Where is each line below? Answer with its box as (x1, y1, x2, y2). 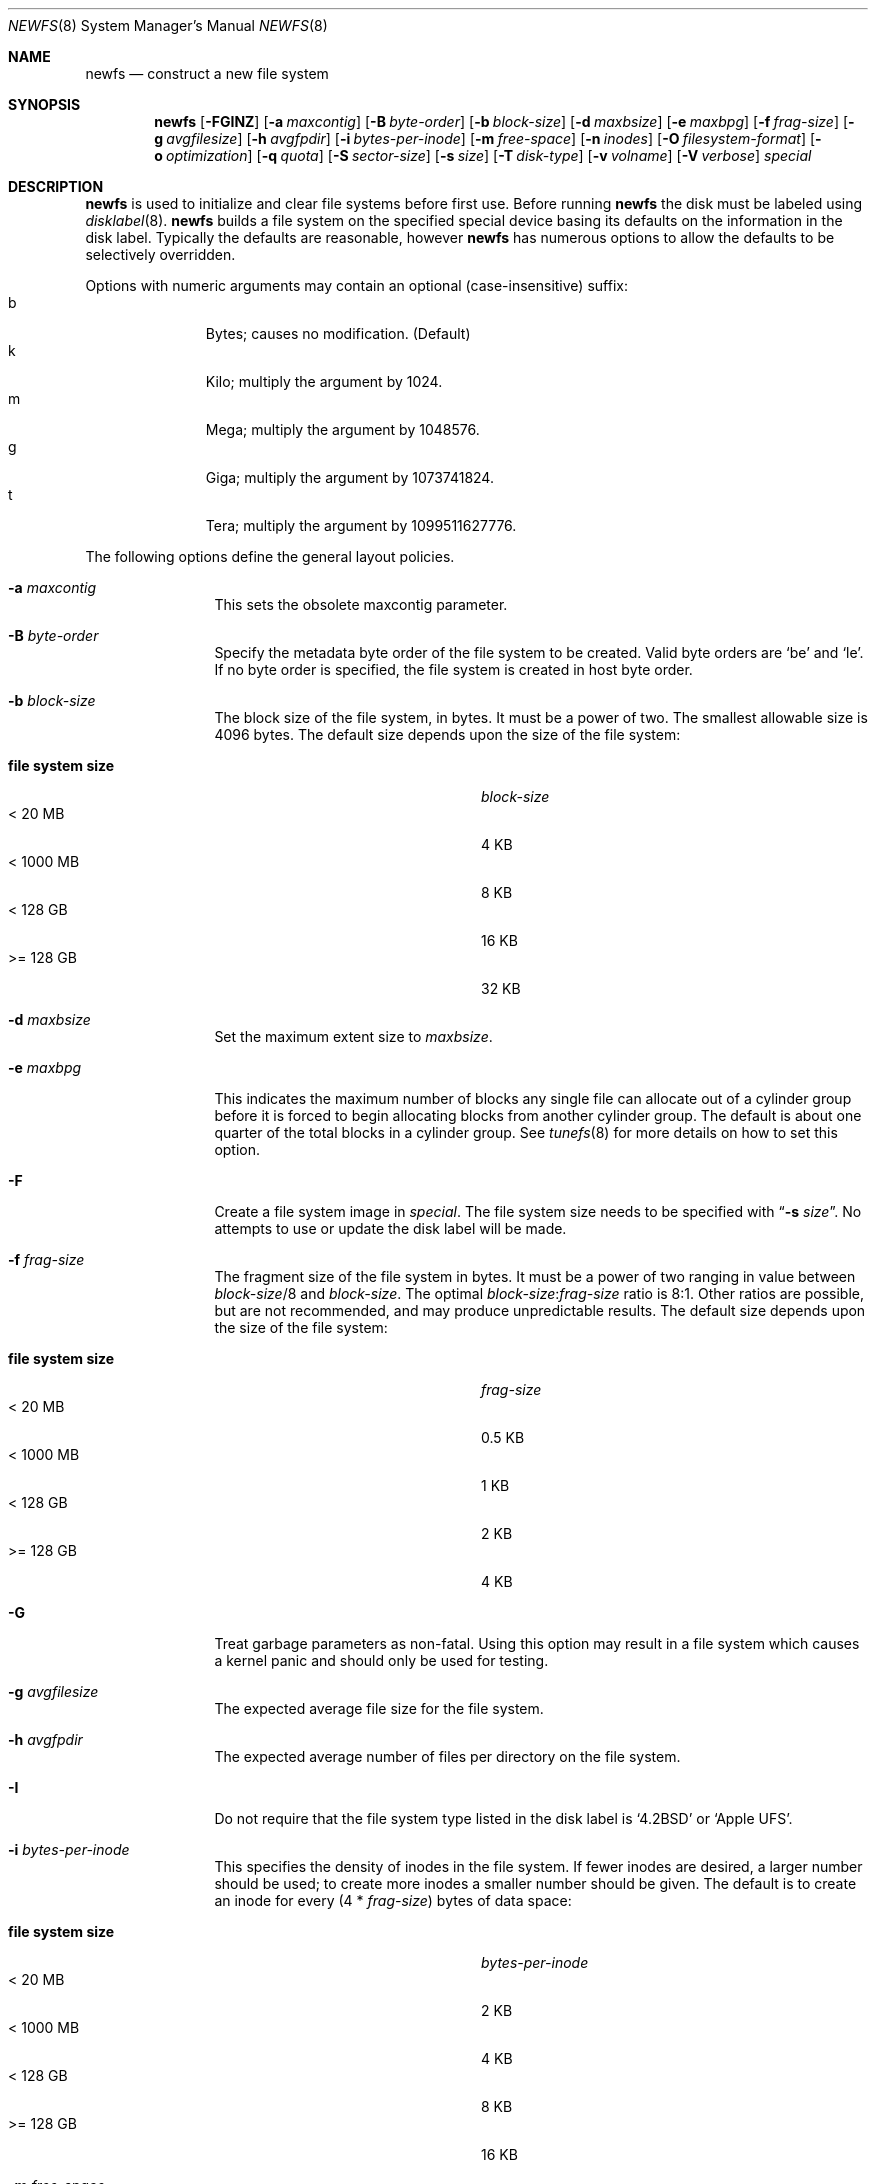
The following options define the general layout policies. (85, 548, 455, 565)
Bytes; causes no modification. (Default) (205, 325, 471, 342)
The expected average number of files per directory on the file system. (214, 1748, 681, 1765)
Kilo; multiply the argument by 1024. (205, 373, 443, 390)
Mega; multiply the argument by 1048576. (205, 421, 480, 438)
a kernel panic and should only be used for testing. (214, 1652, 549, 1669)
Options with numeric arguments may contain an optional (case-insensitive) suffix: (85, 277, 628, 294)
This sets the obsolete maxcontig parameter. (214, 596, 508, 613)
